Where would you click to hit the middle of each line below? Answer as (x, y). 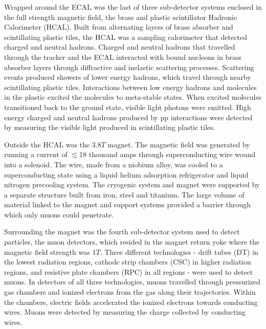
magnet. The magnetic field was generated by (179, 144)
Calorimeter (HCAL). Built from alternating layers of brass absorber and (119, 27)
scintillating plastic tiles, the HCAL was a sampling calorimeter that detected (126, 37)
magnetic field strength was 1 (50, 251)
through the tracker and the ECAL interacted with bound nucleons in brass (123, 57)
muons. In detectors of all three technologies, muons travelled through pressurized (132, 282)
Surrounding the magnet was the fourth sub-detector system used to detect (122, 232)
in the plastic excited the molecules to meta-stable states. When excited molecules (133, 97)
